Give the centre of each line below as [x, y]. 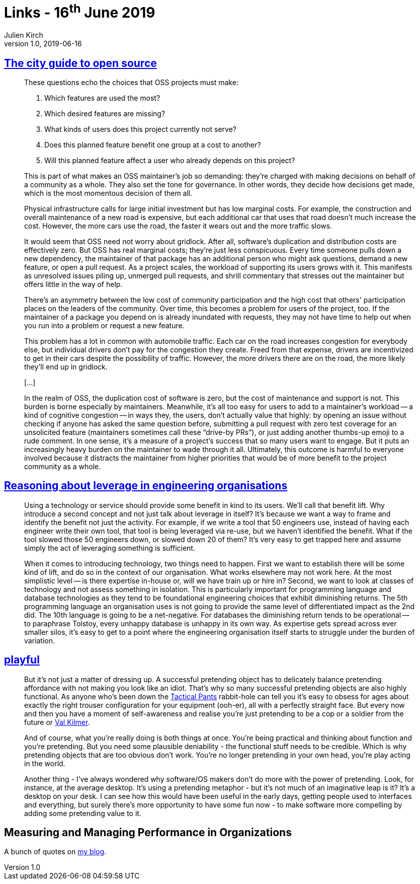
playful [22, 660]
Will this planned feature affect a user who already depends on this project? [170, 160]
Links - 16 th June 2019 [80, 11]
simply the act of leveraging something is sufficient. [110, 548]
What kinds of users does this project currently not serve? [140, 129]
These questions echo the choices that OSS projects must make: [131, 82]
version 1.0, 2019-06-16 [43, 44]
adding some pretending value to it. [83, 813]
